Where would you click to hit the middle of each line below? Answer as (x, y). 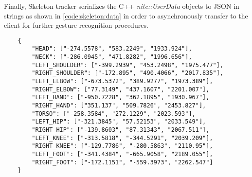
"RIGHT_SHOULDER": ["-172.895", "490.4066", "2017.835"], (128, 73)
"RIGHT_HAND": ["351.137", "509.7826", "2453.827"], (119, 106)
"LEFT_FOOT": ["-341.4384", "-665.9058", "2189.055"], (122, 154)
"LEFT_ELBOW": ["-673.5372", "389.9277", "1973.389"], (122, 81)
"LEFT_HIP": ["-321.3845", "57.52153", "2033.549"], (119, 122)
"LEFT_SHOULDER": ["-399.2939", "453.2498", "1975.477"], (128, 65)
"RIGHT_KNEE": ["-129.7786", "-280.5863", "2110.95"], (122, 146)
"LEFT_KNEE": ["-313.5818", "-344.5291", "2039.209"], (122, 138)
